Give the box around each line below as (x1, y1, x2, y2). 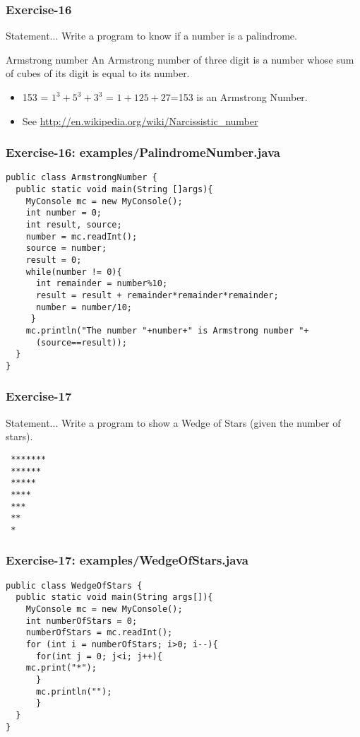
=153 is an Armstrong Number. (170, 90, 308, 104)
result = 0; (25, 255, 82, 265)
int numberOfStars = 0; (25, 615, 138, 626)
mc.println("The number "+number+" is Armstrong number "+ (25, 325, 309, 336)
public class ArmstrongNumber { (6, 172, 157, 183)
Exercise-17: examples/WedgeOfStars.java (6, 551, 248, 569)
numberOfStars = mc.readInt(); (25, 627, 173, 638)
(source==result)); (35, 337, 127, 348)
